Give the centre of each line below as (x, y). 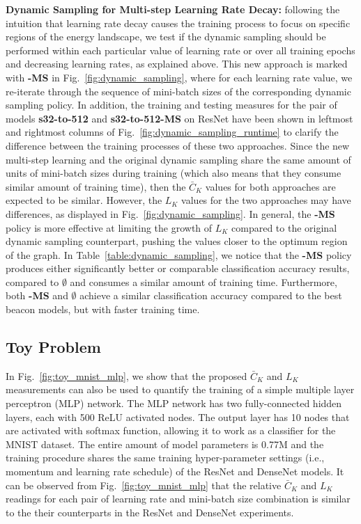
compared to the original (284, 227)
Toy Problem (53, 347)
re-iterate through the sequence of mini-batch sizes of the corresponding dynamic (178, 91)
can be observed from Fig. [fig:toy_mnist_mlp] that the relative (144, 485)
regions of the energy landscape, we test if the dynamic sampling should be (166, 37)
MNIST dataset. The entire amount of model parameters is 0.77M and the (165, 444)
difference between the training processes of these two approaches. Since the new (178, 145)
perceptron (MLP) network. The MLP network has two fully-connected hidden (174, 403)
